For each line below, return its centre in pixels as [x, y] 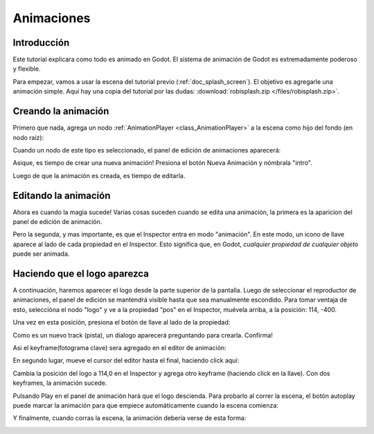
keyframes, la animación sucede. [60, 383]
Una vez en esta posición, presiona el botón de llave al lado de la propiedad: [122, 322]
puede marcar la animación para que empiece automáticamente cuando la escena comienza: [145, 405]
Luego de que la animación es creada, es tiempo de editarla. [99, 175]
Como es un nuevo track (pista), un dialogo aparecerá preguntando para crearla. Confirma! [143, 335]
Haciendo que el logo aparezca [81, 274]
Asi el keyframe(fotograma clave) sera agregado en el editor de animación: [119, 348]
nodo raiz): [28, 137]
